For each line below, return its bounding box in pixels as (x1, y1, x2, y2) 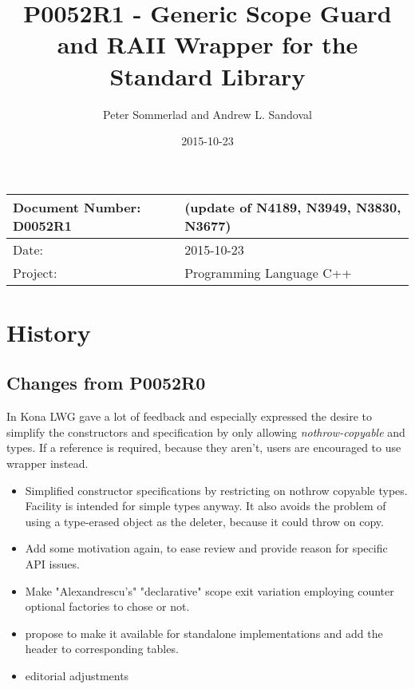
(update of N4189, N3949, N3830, (184, 197, 401, 216)
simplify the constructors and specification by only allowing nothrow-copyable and (6, 423, 405, 440)
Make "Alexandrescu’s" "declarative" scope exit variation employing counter (25, 582, 394, 599)
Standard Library (109, 59, 306, 92)
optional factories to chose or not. (25, 598, 190, 615)
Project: (13, 263, 57, 282)
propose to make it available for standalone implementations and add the (25, 624, 383, 641)
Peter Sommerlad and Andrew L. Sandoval (103, 105, 312, 122)
